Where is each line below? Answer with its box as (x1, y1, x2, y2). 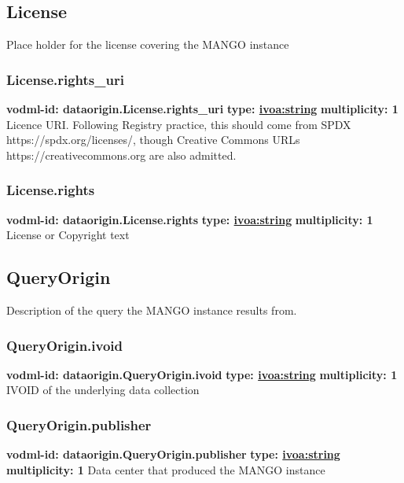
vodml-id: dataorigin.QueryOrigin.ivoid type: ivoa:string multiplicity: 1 (6, 366, 398, 382)
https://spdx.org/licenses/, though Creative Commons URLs (6, 131, 300, 148)
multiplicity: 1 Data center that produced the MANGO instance (6, 461, 325, 477)
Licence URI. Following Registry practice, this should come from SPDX (6, 116, 351, 132)
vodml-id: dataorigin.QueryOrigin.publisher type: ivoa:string (6, 446, 340, 463)
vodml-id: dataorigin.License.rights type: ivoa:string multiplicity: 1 (6, 211, 373, 227)
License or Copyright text (6, 227, 130, 243)
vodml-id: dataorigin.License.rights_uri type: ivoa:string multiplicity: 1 (6, 101, 398, 117)
